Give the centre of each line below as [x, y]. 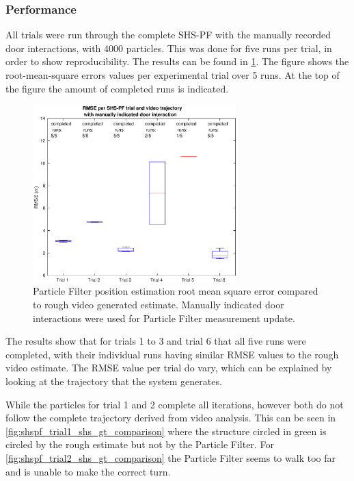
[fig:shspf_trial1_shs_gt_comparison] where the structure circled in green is [166, 431]
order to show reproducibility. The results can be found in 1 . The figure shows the [177, 61]
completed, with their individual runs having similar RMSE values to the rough [172, 354]
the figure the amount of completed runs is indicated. [117, 88]
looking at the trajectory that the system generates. [114, 381]
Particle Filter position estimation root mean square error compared [176, 291]
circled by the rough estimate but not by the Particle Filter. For [140, 444]
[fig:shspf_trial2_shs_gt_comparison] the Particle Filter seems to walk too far [171, 457]
